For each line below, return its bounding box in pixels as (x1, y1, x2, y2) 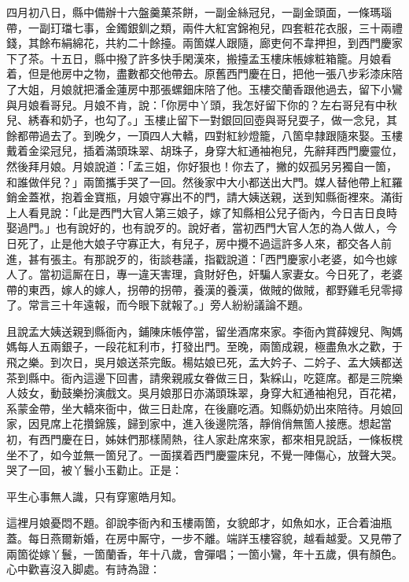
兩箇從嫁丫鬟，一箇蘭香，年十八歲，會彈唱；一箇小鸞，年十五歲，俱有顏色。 (6, 545, 403, 562)
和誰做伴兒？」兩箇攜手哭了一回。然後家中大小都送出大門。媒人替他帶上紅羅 (6, 173, 403, 190)
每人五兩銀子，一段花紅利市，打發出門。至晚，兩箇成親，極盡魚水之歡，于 (17, 338, 403, 355)
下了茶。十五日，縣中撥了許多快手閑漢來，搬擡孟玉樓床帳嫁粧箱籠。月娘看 (6, 50, 392, 66)
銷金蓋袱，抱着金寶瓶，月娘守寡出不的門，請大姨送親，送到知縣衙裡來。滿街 (6, 189, 403, 205)
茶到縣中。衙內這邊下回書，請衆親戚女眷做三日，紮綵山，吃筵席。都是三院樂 (6, 369, 403, 385)
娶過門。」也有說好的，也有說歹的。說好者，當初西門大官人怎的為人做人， (6, 219, 386, 236)
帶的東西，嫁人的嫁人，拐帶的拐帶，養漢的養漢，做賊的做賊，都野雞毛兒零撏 (6, 281, 403, 297)
